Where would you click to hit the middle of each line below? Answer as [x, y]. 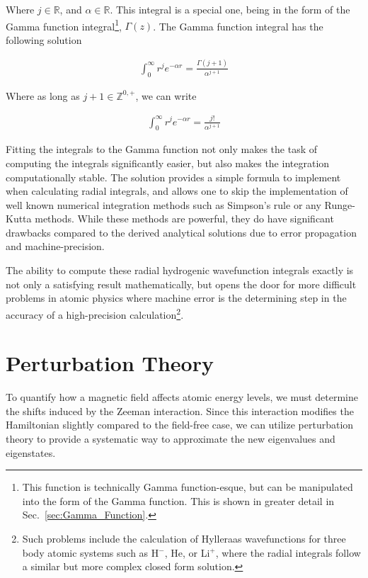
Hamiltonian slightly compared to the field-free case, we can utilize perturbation [180, 425]
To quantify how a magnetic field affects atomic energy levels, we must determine [182, 397]
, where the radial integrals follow [288, 552]
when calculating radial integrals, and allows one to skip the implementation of [177, 191]
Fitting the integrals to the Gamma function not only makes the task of [162, 149]
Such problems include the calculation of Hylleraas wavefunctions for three [184, 538]
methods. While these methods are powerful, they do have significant [184, 219]
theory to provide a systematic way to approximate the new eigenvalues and [171, 438]
